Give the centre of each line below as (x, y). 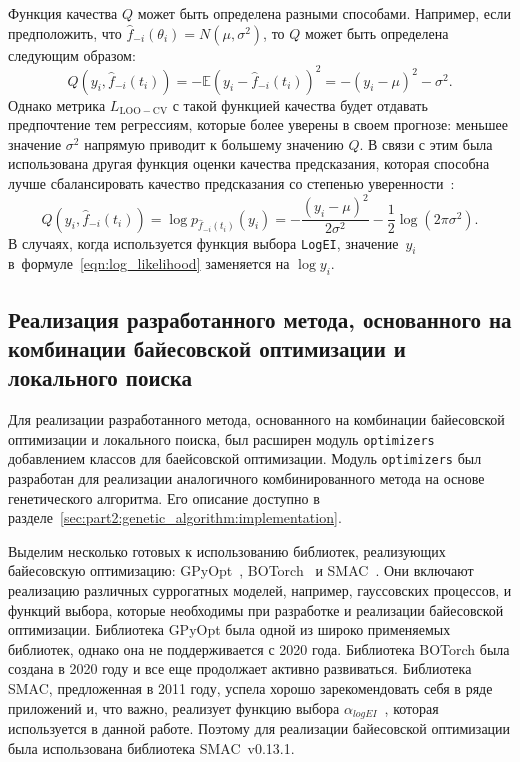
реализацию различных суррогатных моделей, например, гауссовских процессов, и (260, 590)
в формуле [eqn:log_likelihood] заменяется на (149, 263)
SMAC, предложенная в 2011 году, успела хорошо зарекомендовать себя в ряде (250, 688)
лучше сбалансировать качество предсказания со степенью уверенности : (231, 183)
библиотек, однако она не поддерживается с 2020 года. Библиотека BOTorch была (259, 648)
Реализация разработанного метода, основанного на (260, 318)
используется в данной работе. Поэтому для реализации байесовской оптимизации (259, 728)
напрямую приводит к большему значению (214, 143)
